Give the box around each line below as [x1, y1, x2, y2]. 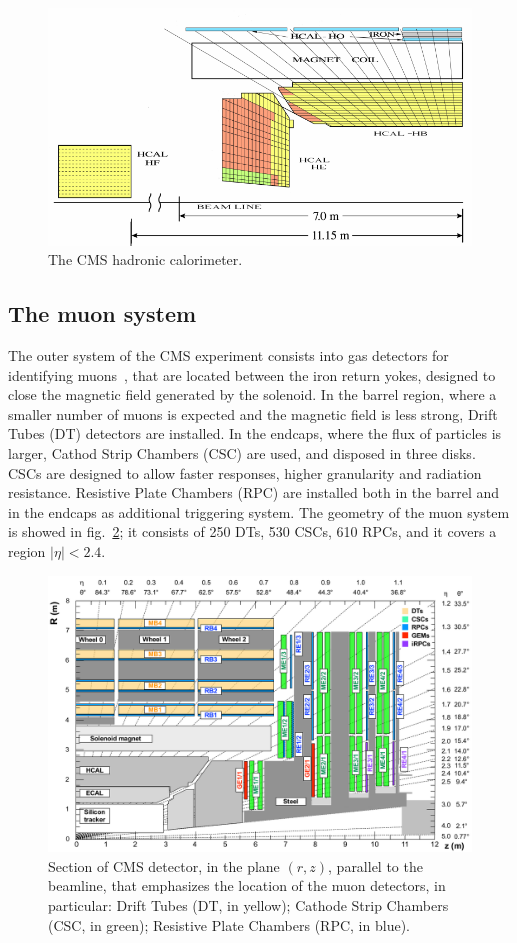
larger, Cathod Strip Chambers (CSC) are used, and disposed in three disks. [8, 443, 476, 464]
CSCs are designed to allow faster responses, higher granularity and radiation [8, 462, 482, 483]
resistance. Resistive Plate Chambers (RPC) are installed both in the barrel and [8, 482, 500, 503]
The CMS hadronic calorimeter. [48, 249, 243, 270]
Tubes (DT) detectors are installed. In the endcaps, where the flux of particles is [8, 423, 502, 444]
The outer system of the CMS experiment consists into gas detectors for [8, 345, 449, 366]
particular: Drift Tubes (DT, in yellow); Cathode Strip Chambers [48, 895, 449, 916]
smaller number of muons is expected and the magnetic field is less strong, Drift [8, 403, 498, 424]
